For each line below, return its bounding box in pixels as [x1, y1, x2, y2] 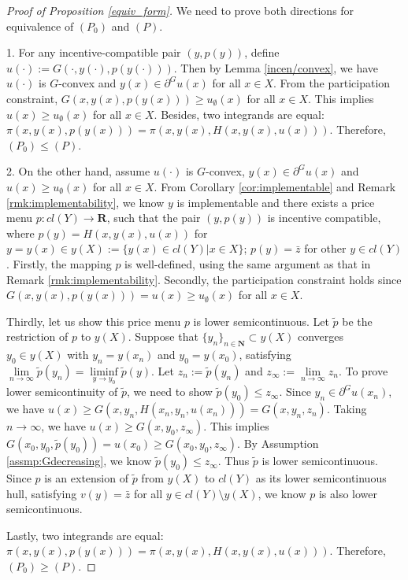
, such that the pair [106, 209, 201, 226]
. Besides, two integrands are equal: [154, 105, 325, 122]
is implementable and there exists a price [176, 194, 375, 210]
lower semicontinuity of [6, 383, 118, 400]
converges [297, 328, 344, 345]
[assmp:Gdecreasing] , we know [6, 453, 152, 469]
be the [342, 312, 373, 329]
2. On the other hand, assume [6, 163, 150, 179]
